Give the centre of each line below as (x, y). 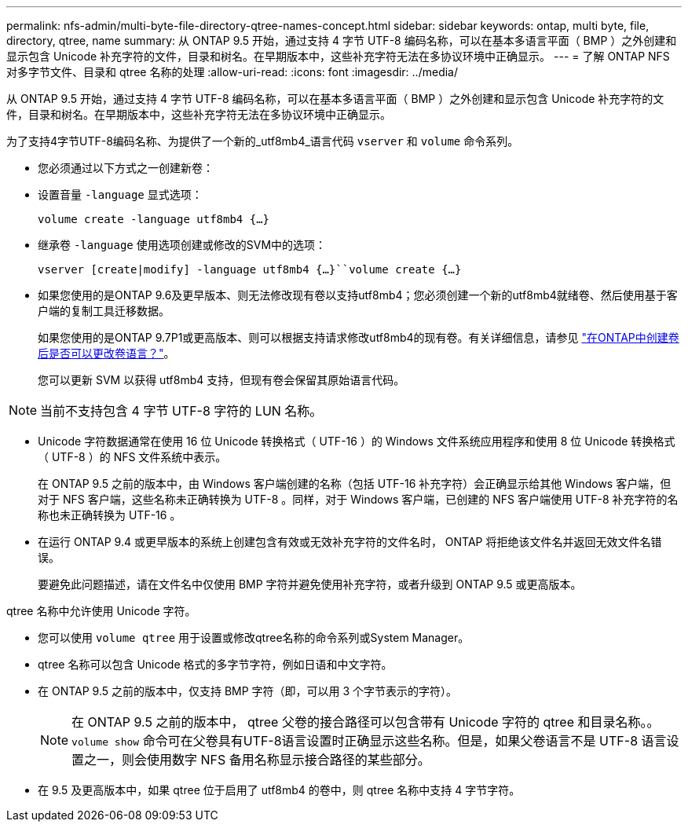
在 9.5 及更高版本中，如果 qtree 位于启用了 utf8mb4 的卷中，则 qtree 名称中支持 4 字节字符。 (279, 790)
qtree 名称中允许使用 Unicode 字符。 (101, 611)
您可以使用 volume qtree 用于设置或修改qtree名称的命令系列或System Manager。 (254, 637)
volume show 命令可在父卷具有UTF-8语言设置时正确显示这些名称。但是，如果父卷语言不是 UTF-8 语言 (369, 741)
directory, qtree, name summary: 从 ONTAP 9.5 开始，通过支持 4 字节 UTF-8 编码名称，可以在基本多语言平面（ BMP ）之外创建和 (342, 40)
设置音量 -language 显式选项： (120, 194)
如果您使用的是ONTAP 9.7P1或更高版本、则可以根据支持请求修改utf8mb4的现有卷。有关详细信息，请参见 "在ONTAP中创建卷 (359, 337)
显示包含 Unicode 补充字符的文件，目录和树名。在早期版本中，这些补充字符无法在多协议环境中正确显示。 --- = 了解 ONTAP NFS (338, 56)
